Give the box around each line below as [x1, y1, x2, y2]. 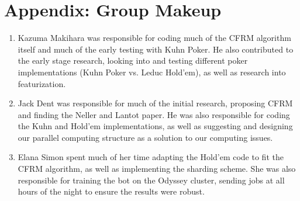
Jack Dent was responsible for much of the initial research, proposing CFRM [18, 97, 293, 109]
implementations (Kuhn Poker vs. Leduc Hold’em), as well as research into [18, 65, 286, 78]
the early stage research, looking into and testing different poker [18, 54, 248, 67]
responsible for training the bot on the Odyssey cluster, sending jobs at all [18, 174, 285, 186]
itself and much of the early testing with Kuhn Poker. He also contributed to [18, 43, 294, 55]
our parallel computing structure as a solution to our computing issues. [18, 131, 273, 143]
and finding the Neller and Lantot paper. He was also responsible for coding [18, 108, 290, 120]
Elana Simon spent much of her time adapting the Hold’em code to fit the [18, 151, 284, 163]
